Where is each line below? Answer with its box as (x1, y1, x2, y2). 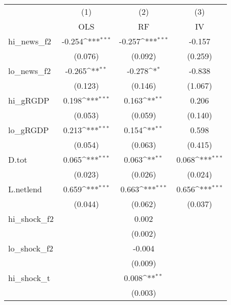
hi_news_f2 (8, 35, 52, 47)
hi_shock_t (8, 272, 51, 284)
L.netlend (8, 183, 42, 195)
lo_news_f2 (8, 65, 51, 77)
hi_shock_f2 (8, 213, 54, 224)
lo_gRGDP (8, 124, 49, 136)
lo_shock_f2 (8, 242, 54, 254)
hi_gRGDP (8, 94, 50, 106)
